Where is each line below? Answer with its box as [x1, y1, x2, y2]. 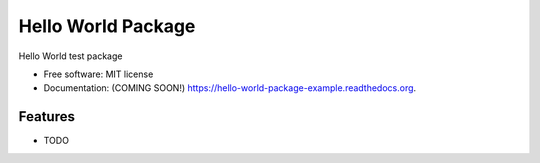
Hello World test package [18, 50, 123, 62]
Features [18, 108, 75, 125]
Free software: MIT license [43, 68, 154, 80]
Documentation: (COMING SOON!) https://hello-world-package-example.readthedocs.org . [43, 82, 417, 94]
